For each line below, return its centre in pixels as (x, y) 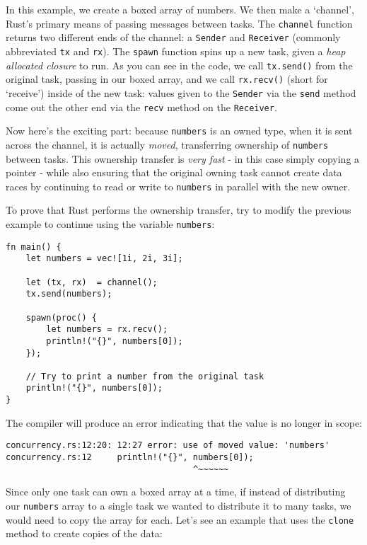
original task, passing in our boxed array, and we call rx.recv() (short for (167, 79)
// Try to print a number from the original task (145, 376)
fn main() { (34, 247)
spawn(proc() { (61, 317)
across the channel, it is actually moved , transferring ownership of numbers (167, 144)
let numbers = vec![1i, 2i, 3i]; (104, 259)
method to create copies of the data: (84, 533)
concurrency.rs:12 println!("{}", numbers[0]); (130, 458)
